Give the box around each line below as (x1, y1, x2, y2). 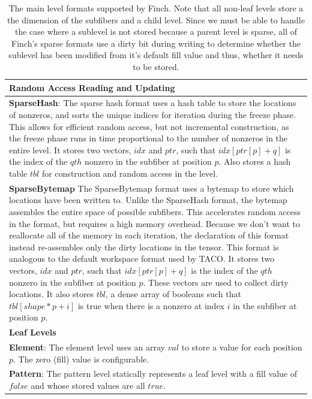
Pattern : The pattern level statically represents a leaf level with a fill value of (9, 367, 298, 380)
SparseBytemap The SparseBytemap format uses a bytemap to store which (9, 182, 294, 194)
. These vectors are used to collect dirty (143, 276, 289, 288)
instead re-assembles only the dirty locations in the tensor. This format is (9, 240, 279, 253)
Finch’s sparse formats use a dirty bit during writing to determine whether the (11, 37, 301, 49)
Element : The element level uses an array (9, 341, 166, 353)
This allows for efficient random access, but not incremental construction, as (9, 120, 289, 132)
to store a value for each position (181, 341, 302, 353)
